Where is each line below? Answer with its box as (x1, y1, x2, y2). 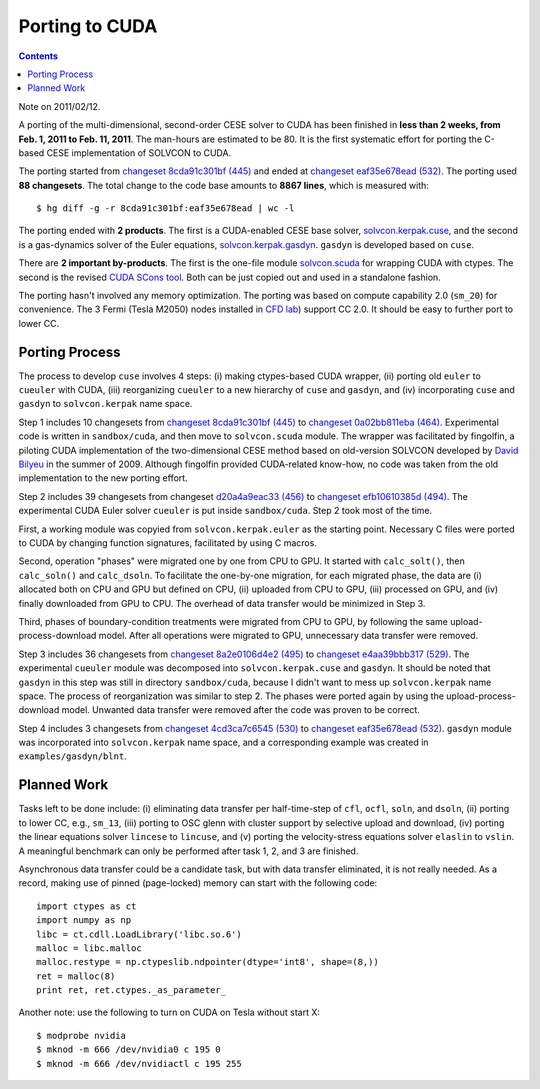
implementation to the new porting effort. (18, 472, 189, 484)
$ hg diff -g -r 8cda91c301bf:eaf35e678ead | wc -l (36, 203, 295, 214)
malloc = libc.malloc (36, 942, 142, 954)
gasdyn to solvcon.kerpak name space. (18, 398, 193, 410)
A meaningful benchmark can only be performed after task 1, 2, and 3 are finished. (18, 845, 359, 857)
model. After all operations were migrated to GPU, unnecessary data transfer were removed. (98, 630, 479, 642)
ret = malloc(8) (36, 970, 116, 982)
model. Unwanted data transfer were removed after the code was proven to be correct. (61, 704, 420, 716)
